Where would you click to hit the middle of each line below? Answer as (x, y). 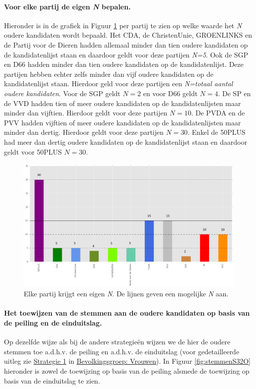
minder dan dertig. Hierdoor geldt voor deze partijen (84, 132)
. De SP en (235, 93)
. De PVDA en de (218, 113)
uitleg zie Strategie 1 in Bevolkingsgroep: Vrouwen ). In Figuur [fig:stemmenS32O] (127, 361)
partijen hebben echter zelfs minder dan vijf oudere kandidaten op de (109, 74)
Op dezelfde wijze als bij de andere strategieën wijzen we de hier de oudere (117, 342)
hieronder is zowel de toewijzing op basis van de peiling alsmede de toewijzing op (127, 370)
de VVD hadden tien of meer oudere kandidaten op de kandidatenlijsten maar (123, 103)
